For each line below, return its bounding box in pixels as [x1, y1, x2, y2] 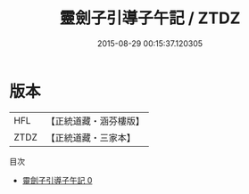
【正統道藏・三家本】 [46, 131, 137, 143]
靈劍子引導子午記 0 [21, 174, 93, 185]
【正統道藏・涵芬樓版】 [46, 115, 145, 127]
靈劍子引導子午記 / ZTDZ [59, 8, 241, 28]
